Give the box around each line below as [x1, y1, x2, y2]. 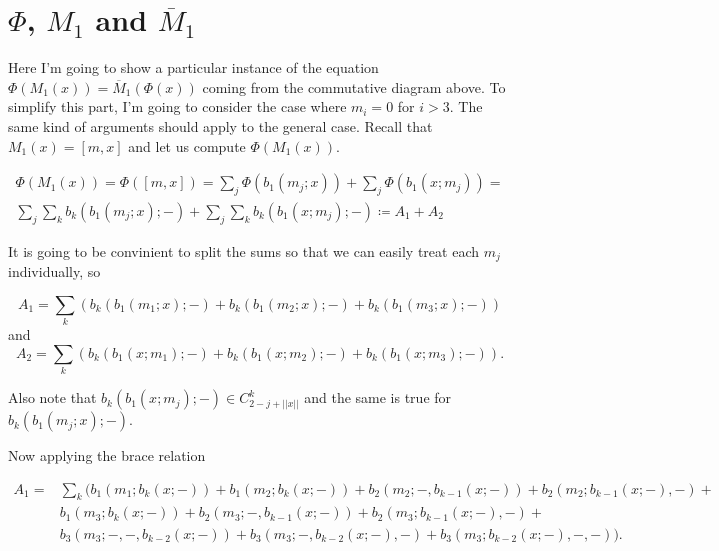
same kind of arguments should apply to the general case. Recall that [8, 115, 433, 136]
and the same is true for [304, 387, 452, 408]
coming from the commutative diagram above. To [202, 76, 506, 97]
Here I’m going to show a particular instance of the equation [8, 57, 379, 78]
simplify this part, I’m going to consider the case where [8, 96, 347, 117]
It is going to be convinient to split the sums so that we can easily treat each [8, 240, 479, 261]
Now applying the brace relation [8, 445, 206, 466]
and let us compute [128, 135, 246, 156]
